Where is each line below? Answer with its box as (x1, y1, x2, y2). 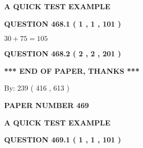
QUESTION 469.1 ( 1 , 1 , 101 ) (4, 134, 121, 145)
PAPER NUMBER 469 (4, 99, 89, 110)
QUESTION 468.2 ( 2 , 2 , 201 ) (4, 48, 121, 59)
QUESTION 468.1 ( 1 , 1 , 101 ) (4, 18, 121, 29)
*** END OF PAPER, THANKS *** (4, 65, 139, 76)
